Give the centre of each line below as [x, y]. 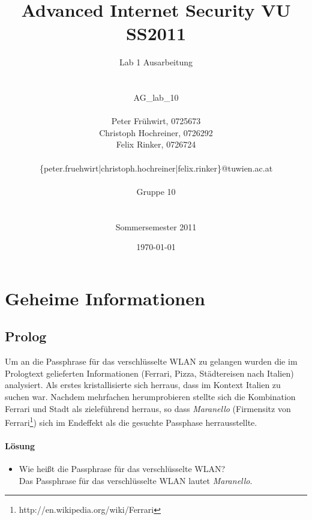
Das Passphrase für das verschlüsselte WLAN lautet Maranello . [136, 480]
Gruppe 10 [156, 191]
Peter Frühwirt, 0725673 [156, 121]
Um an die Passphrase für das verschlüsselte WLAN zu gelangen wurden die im [151, 361]
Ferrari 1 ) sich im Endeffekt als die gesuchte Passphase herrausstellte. [131, 421]
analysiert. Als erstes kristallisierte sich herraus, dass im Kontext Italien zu [143, 385]
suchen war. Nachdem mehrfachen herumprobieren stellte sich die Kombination [150, 396]
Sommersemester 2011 [156, 226]
